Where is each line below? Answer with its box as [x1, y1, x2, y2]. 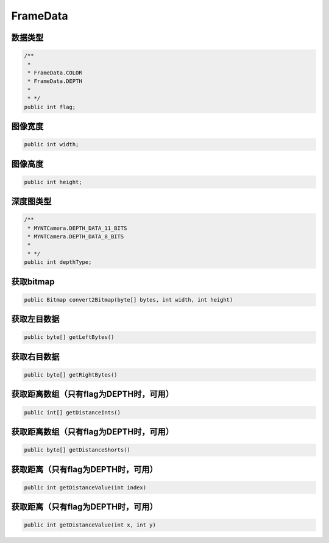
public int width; [24, 141, 79, 148]
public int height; [24, 179, 82, 185]
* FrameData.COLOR [27, 69, 82, 76]
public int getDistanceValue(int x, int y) [24, 522, 157, 528]
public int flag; [24, 104, 76, 110]
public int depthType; [24, 259, 92, 266]
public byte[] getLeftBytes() [24, 334, 115, 341]
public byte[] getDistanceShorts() [24, 447, 130, 453]
